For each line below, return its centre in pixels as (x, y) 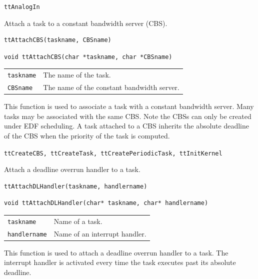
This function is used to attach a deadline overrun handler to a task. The (116, 252)
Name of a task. (78, 221)
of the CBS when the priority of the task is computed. (87, 136)
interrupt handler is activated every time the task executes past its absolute (120, 262)
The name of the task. (77, 75)
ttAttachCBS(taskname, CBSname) (58, 40)
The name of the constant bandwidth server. (111, 87)
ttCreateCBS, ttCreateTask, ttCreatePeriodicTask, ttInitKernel (113, 153)
